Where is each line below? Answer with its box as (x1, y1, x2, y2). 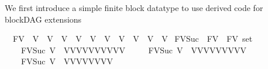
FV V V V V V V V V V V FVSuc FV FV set (12, 32, 253, 45)
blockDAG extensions (5, 13, 82, 25)
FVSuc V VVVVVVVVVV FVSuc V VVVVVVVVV (20, 43, 247, 56)
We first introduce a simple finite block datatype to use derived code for (5, 2, 263, 13)
